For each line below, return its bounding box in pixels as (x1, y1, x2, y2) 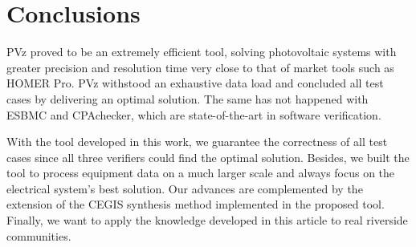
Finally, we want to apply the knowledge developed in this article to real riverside (6, 212, 408, 229)
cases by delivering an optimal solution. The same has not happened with (6, 90, 369, 107)
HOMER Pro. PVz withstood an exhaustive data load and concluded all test (6, 75, 384, 91)
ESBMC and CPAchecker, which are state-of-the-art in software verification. (6, 106, 381, 123)
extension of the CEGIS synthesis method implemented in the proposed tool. (6, 196, 385, 213)
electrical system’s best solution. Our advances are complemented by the (6, 180, 363, 196)
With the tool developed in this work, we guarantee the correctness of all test (6, 133, 388, 150)
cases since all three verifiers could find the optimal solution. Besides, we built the (6, 148, 410, 165)
